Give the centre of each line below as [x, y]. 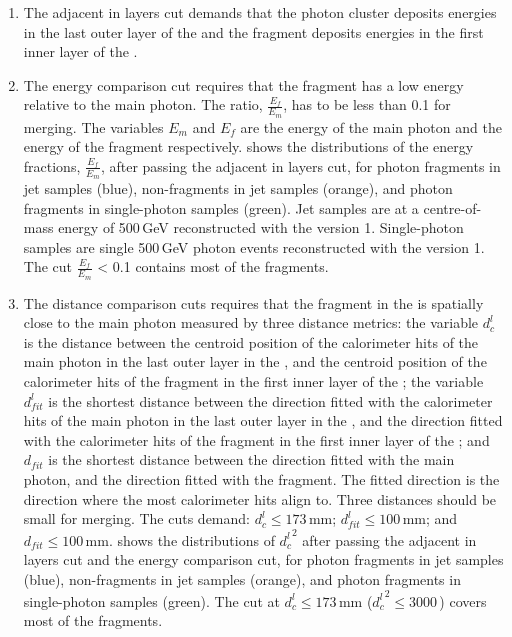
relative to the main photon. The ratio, [143, 104]
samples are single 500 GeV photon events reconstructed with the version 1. [254, 246]
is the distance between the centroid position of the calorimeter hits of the [251, 341]
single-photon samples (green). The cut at [151, 600]
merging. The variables [93, 126]
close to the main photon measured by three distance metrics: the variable [251, 322]
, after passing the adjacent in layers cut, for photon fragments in [300, 165]
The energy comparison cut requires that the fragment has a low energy [243, 84]
